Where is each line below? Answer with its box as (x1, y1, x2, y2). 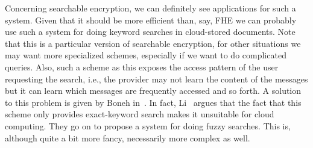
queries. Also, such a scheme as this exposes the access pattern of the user (5, 60, 279, 73)
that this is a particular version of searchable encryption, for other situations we (5, 37, 301, 49)
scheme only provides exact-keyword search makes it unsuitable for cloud (5, 108, 274, 120)
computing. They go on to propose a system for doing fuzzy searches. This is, (5, 119, 291, 132)
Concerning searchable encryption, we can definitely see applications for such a (5, 2, 296, 14)
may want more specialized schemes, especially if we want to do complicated (5, 49, 286, 61)
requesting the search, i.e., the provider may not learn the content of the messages (5, 72, 308, 85)
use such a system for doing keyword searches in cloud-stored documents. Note (5, 25, 296, 38)
